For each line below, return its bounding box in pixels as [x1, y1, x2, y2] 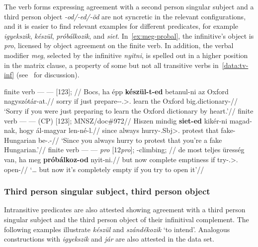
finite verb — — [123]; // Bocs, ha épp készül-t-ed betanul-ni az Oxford [4, 86, 229, 96]
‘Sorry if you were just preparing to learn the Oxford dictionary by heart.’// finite [4, 105, 254, 116]
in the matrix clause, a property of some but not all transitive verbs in [4, 60, 219, 70]
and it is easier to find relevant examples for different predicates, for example [4, 21, 239, 31]
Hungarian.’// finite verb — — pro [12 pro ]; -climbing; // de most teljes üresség [4, 144, 245, 155]
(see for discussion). [16, 69, 80, 80]
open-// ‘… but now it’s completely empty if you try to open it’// [4, 164, 204, 174]
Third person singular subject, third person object [4, 185, 210, 197]
